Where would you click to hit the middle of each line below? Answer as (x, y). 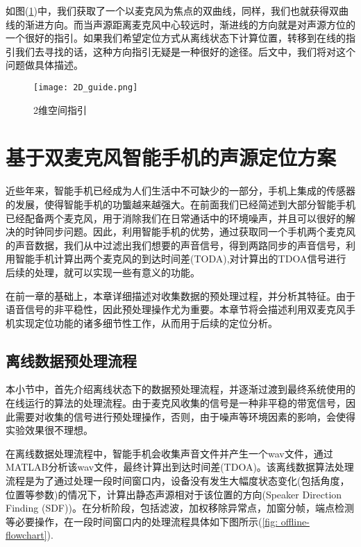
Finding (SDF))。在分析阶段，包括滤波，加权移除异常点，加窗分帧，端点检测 (180, 508)
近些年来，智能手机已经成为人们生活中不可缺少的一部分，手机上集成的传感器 (180, 191)
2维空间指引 (60, 109)
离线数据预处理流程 (71, 360)
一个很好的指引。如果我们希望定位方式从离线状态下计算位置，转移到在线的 (176, 38)
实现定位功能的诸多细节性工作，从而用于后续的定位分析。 (146, 322)
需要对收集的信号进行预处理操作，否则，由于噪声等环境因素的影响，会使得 (185, 416)
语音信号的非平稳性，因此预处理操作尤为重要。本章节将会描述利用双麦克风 (176, 309)
